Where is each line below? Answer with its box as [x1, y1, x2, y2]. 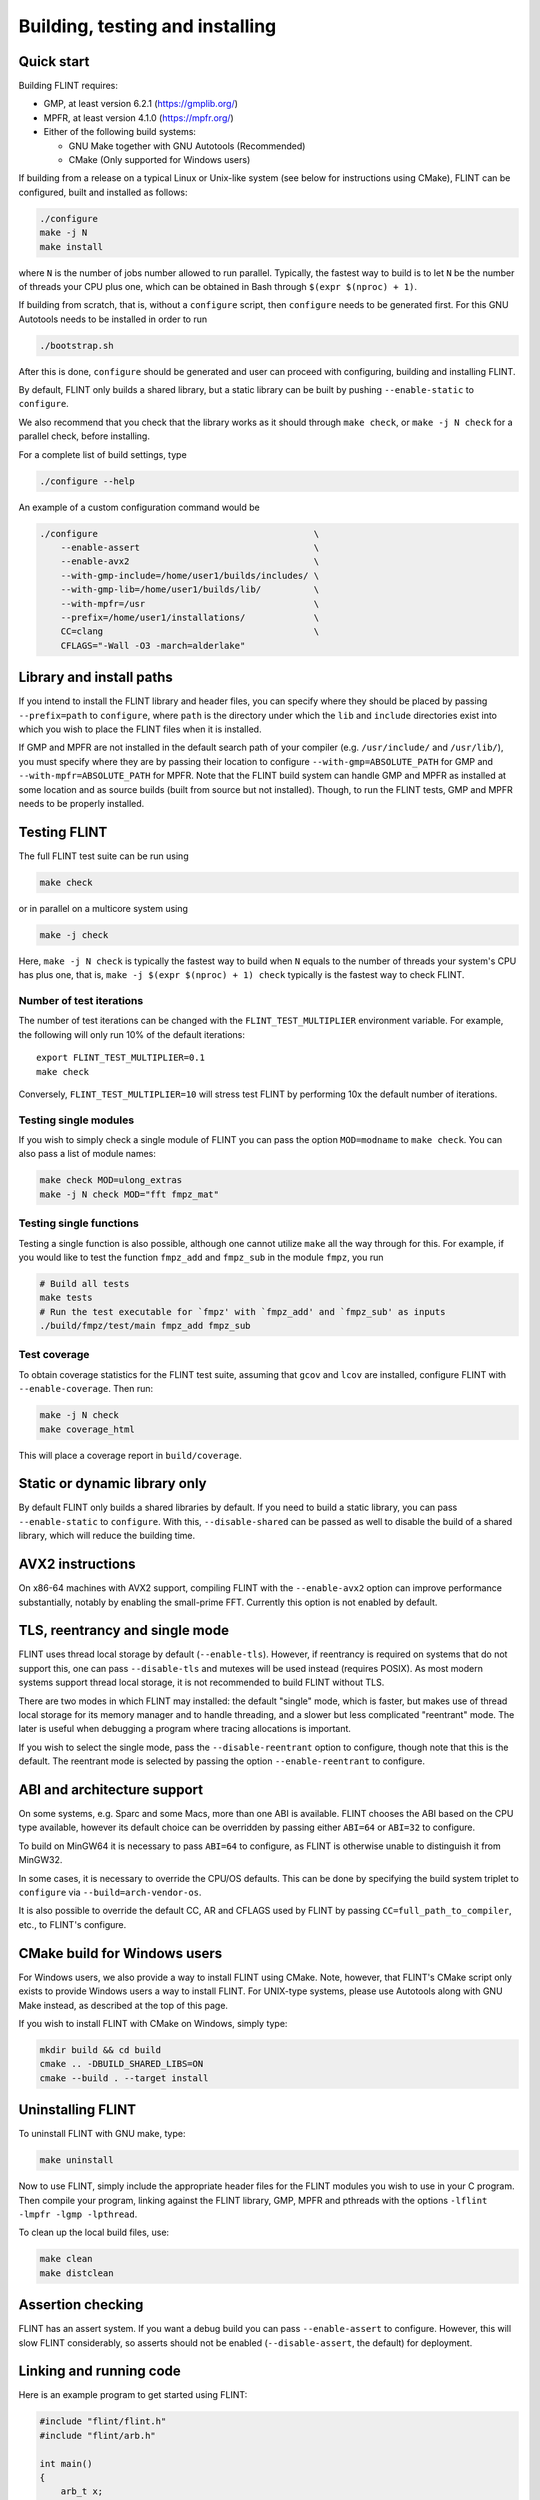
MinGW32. [18, 1854, 63, 1866]
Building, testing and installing [18, 15, 277, 37]
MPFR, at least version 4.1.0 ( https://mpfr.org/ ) [43, 111, 234, 124]
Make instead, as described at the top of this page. [18, 1999, 229, 2011]
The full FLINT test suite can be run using [18, 850, 189, 862]
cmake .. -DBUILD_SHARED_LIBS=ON [39, 2058, 204, 2070]
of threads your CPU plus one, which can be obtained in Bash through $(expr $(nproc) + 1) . [18, 280, 418, 292]
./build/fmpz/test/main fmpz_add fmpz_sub [39, 1320, 251, 1332]
